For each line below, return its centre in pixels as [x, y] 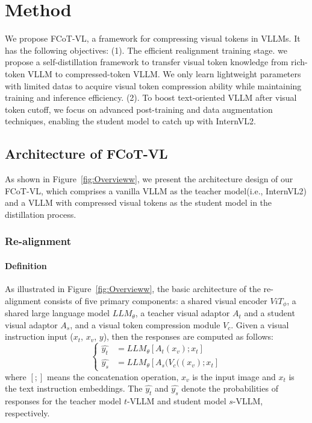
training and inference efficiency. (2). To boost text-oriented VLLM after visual [151, 97]
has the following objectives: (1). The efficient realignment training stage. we [146, 50]
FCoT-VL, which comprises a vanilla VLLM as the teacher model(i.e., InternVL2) [156, 190]
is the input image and [234, 376]
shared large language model [57, 313]
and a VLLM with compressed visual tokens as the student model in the [139, 202]
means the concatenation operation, [113, 376]
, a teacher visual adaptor [183, 313]
